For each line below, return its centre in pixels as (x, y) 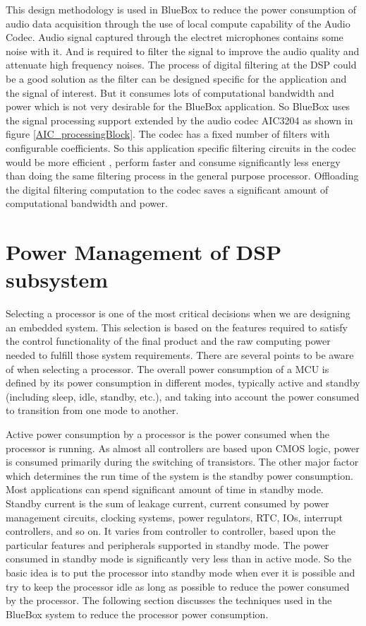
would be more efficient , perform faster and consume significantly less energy (173, 161)
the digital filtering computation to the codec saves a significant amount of (167, 189)
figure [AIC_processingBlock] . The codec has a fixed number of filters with (168, 134)
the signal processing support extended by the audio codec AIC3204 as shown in (179, 120)
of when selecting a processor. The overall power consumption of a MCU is (167, 368)
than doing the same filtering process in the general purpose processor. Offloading (182, 176)
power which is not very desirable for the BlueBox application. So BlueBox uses (178, 106)
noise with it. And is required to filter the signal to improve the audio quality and (183, 51)
